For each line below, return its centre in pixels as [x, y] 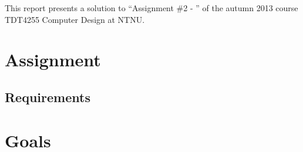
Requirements [48, 97]
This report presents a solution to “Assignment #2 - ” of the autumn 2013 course [151, 8]
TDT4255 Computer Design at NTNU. [75, 19]
